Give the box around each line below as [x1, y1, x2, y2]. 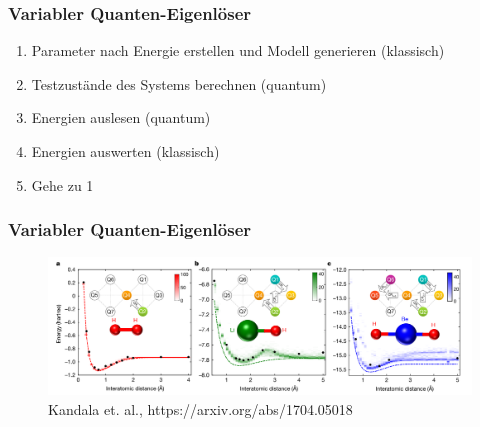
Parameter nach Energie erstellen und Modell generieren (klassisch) [31, 40, 445, 61]
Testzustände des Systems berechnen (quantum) [31, 73, 327, 94]
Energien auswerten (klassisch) [31, 141, 220, 161]
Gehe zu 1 [31, 174, 94, 195]
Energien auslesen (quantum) [31, 107, 211, 128]
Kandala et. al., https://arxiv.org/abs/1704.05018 [48, 398, 353, 419]
